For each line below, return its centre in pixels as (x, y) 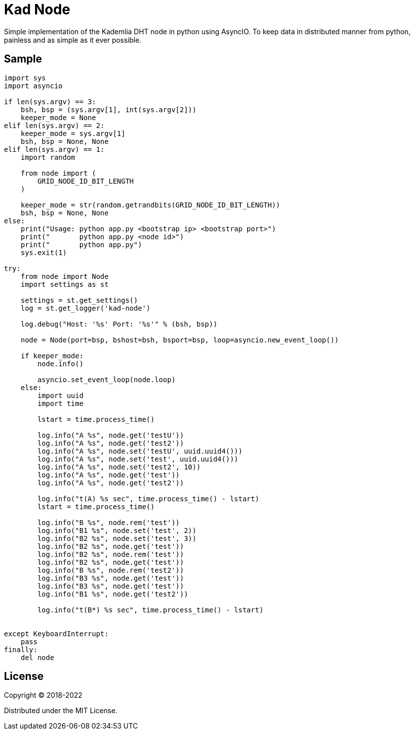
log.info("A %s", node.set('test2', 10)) (119, 467)
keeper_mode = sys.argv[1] (73, 133)
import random (48, 157)
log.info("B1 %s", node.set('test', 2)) (117, 530)
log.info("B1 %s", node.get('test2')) (113, 594)
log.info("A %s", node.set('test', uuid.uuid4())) (138, 459)
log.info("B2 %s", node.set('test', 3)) (117, 538)
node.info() (61, 364)
